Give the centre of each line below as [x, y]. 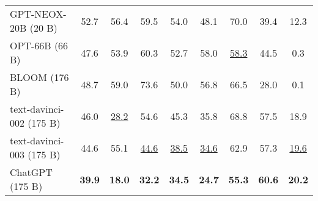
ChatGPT [31, 172]
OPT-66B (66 [39, 45]
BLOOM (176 [39, 77]
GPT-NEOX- [38, 14]
